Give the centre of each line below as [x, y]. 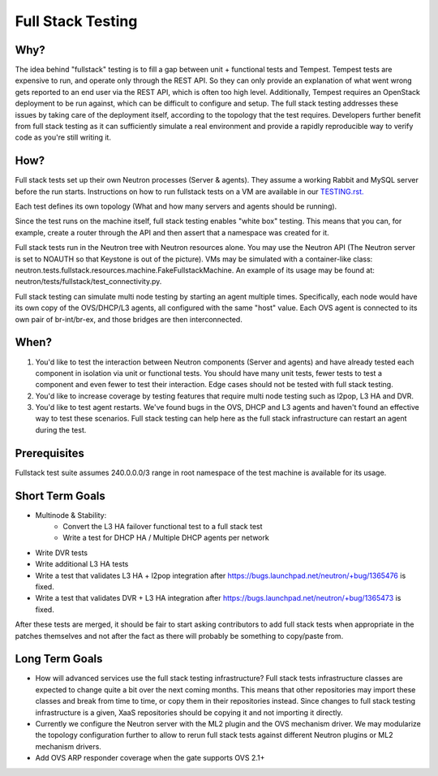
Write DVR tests [62, 553]
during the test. [61, 429]
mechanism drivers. [68, 746]
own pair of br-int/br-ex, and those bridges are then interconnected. [129, 319]
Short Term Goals [60, 496]
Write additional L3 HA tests [82, 564]
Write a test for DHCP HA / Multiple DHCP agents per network [166, 538]
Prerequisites [49, 453]
